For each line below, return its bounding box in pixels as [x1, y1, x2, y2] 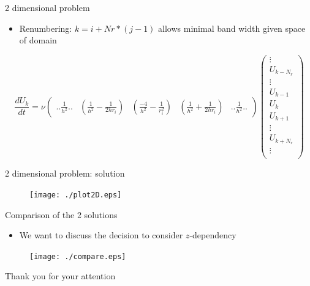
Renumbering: [19, 21, 72, 34]
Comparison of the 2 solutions [5, 208, 118, 221]
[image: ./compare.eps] [29, 252, 126, 261]
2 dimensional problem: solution [5, 167, 125, 180]
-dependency [189, 229, 236, 241]
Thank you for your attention [5, 269, 116, 282]
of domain [19, 34, 57, 46]
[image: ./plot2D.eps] [29, 190, 122, 199]
